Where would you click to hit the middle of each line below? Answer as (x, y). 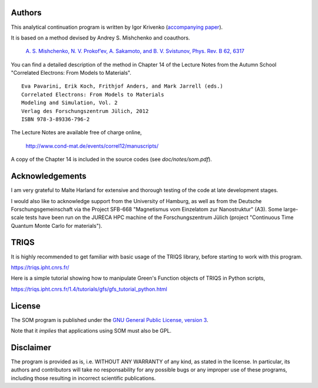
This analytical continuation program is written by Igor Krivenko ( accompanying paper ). (117, 27)
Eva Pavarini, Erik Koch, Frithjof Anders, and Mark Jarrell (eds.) (122, 86)
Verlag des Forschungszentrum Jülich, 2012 (85, 111)
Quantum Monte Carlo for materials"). (57, 225)
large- (291, 209)
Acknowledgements (49, 176)
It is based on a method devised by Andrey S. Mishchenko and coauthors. (100, 38)
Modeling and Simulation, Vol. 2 (69, 103)
